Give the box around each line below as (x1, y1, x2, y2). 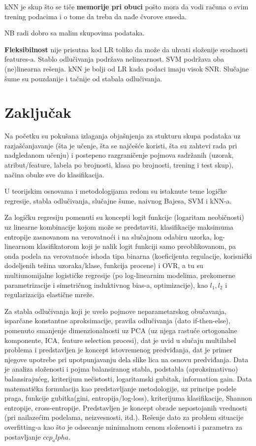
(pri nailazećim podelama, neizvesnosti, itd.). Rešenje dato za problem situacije (4, 412, 244, 422)
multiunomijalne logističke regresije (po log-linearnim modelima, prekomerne (4, 270, 235, 280)
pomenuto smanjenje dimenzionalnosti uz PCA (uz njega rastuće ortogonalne (4, 325, 237, 335)
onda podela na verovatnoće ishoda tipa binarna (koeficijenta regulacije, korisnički (4, 250, 252, 261)
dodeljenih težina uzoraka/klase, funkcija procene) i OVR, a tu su (4, 260, 203, 271)
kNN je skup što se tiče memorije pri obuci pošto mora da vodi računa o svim (4, 1, 249, 11)
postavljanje (4, 431, 41, 442)
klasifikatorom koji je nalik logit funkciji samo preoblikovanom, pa (36, 241, 236, 251)
